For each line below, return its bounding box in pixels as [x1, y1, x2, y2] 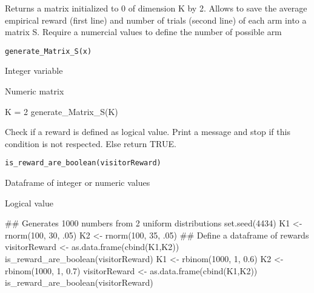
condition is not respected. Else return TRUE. [5, 137, 176, 150]
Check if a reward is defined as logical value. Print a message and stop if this [5, 125, 290, 138]
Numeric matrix [5, 85, 64, 97]
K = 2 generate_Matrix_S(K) [5, 105, 118, 117]
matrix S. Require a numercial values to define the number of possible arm [5, 25, 282, 38]
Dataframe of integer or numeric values [5, 176, 150, 189]
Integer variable [5, 64, 63, 77]
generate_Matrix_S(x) [5, 47, 92, 56]
